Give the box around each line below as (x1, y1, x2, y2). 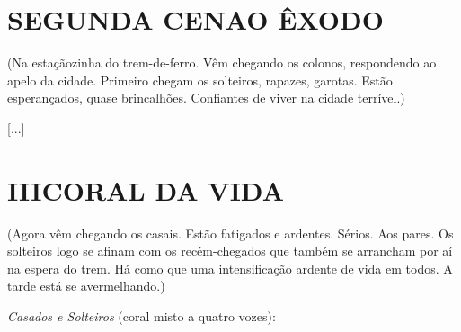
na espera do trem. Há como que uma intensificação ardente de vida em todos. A (7, 258, 453, 277)
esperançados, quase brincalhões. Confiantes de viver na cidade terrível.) (7, 88, 405, 107)
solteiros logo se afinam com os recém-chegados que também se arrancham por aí (7, 241, 453, 260)
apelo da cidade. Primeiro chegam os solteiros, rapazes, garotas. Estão (7, 70, 393, 89)
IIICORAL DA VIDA (7, 171, 285, 208)
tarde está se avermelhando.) (7, 276, 165, 295)
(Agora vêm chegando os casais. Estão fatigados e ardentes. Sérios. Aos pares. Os (7, 223, 454, 242)
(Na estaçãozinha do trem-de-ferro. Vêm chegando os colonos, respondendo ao (7, 53, 437, 72)
